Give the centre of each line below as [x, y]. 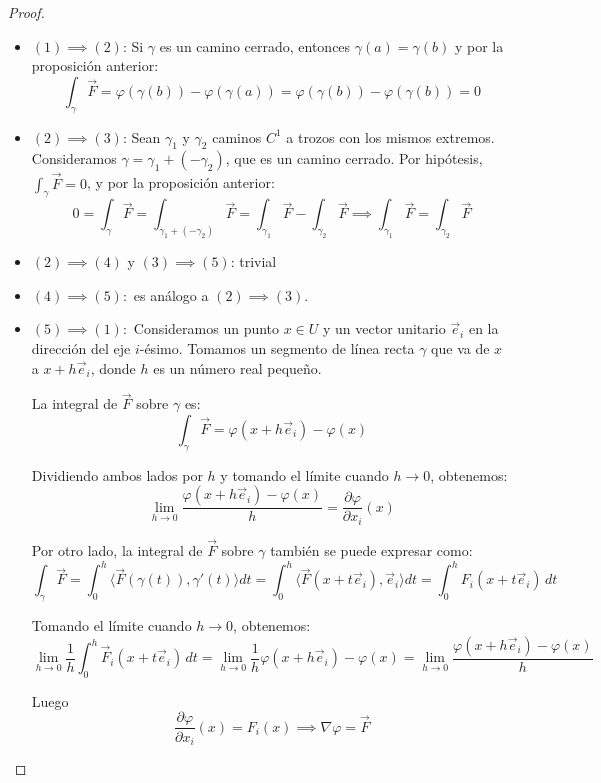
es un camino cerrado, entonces [255, 45]
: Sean [141, 136]
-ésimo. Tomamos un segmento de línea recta [277, 348]
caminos [237, 136]
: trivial [253, 261]
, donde [113, 367]
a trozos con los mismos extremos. [390, 136]
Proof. [26, 12]
